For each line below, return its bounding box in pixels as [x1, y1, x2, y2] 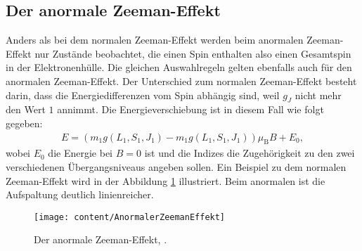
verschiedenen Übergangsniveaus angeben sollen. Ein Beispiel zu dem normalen [6, 159, 347, 174]
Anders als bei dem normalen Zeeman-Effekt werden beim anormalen [6, 32, 304, 47]
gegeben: [6, 115, 43, 130]
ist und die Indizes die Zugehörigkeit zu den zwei [144, 146, 355, 160]
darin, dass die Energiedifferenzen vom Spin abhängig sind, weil [6, 87, 280, 102]
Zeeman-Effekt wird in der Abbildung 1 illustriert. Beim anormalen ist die [6, 173, 325, 188]
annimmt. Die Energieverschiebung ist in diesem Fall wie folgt [57, 102, 324, 117]
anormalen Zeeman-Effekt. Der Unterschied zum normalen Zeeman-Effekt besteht [6, 73, 357, 88]
